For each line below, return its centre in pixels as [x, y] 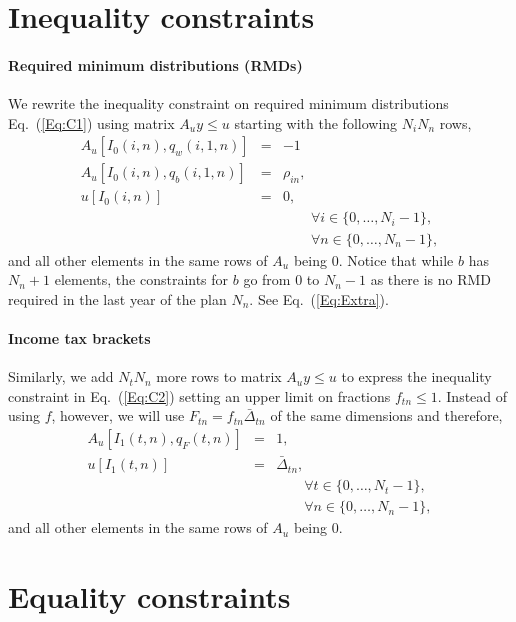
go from [267, 279]
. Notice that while [396, 259]
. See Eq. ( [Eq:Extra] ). [319, 298]
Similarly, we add [61, 376]
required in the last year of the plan [117, 298]
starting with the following [316, 122]
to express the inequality [416, 376]
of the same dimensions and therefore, [386, 415]
